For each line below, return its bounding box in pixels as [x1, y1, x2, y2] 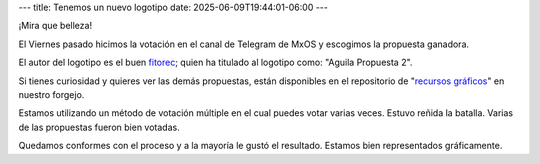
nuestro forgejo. [18, 88, 85, 100]
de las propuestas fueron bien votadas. [18, 121, 180, 133]
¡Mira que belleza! [18, 20, 93, 32]
